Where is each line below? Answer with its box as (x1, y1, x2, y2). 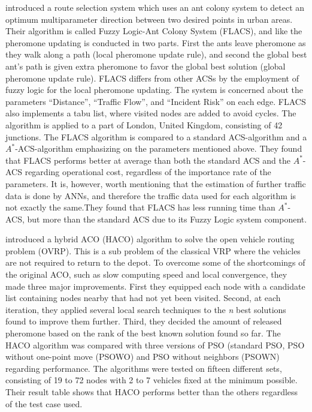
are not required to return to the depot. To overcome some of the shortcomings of (5, 256, 305, 269)
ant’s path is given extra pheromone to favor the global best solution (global (5, 59, 286, 72)
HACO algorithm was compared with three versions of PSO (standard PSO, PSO (5, 338, 305, 351)
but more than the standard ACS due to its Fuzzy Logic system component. (27, 212, 307, 225)
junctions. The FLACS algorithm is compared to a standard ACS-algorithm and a (5, 130, 307, 143)
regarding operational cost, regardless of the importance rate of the (25, 166, 271, 178)
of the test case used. (5, 397, 83, 410)
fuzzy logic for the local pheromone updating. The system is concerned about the (5, 83, 303, 96)
